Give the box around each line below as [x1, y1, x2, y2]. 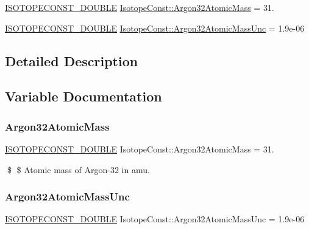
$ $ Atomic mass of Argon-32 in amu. [7, 163, 150, 176]
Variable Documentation [5, 87, 162, 106]
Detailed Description [5, 51, 138, 70]
